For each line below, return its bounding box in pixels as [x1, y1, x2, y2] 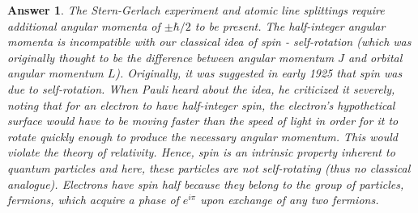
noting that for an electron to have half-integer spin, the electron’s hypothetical [7, 96, 395, 113]
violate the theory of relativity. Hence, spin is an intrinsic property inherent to [7, 144, 395, 161]
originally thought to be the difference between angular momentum [7, 48, 335, 65]
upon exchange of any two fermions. [200, 191, 379, 208]
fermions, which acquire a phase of [7, 191, 179, 208]
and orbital [348, 48, 403, 65]
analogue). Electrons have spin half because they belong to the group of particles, [7, 175, 404, 192]
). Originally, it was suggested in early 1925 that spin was [115, 65, 403, 81]
